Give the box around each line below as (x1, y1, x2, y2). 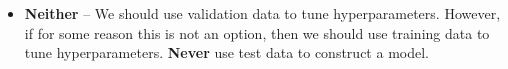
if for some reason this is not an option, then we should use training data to (24, 22, 490, 43)
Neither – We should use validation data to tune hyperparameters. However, (24, 3, 501, 23)
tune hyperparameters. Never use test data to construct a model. (24, 42, 429, 63)
